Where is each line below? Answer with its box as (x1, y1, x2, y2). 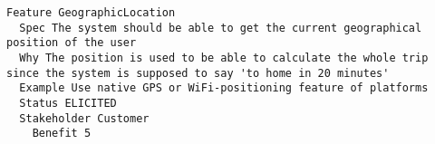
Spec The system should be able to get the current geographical (19, 21, 422, 34)
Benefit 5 (32, 127, 92, 140)
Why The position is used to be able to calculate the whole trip (19, 51, 429, 64)
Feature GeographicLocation (6, 6, 176, 19)
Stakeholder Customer (19, 111, 150, 125)
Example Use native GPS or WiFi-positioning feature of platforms (19, 82, 429, 95)
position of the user (6, 36, 137, 50)
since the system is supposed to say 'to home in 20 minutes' (6, 66, 390, 80)
